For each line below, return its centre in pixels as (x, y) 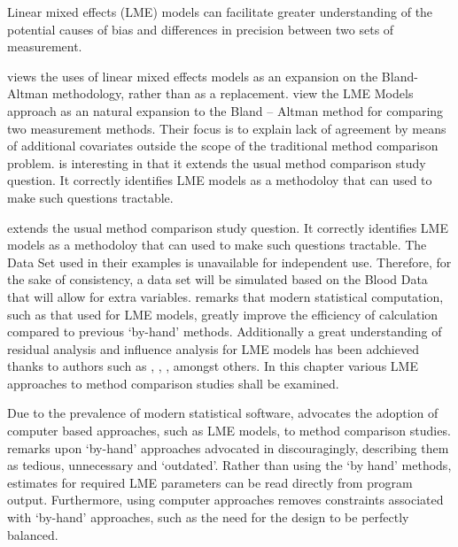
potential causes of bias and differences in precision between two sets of (201, 29)
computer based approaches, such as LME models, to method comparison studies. (229, 431)
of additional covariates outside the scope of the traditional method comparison (223, 146)
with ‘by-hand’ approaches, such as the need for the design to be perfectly (208, 517)
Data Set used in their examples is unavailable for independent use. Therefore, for (229, 262)
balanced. (33, 534)
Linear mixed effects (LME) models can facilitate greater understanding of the (220, 12)
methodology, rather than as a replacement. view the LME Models (233, 93)
